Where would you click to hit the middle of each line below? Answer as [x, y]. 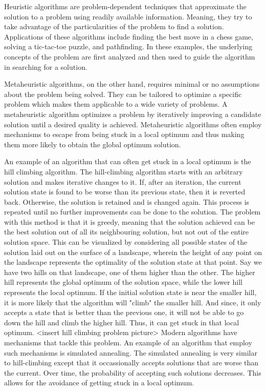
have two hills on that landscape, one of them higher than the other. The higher [130, 272]
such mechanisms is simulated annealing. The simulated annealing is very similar [131, 352]
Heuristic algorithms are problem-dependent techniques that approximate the [125, 6]
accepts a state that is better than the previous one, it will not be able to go [124, 312]
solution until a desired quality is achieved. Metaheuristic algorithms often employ [133, 124]
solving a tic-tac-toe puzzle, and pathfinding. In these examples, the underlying [128, 46]
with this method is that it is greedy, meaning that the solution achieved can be [129, 221]
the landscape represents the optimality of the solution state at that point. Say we [133, 262]
